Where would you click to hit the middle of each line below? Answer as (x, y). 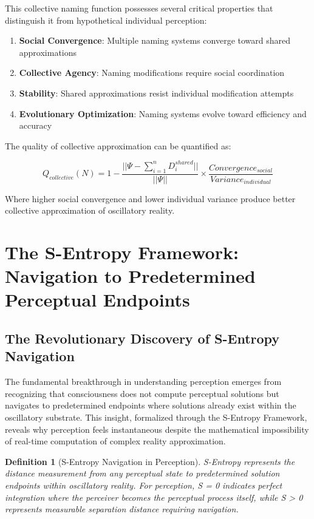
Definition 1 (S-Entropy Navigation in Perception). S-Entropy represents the (150, 461)
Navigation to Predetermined (130, 276)
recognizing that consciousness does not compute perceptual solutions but (142, 393)
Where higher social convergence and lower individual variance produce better (150, 198)
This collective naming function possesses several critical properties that (139, 8)
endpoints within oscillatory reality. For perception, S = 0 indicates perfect (144, 485)
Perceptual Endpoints (97, 300)
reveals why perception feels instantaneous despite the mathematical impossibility (157, 429)
